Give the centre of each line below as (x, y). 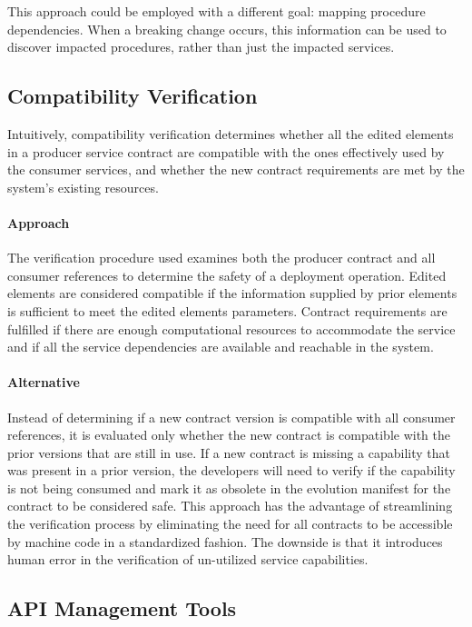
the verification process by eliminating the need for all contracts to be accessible (230, 524)
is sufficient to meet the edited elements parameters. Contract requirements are (227, 310)
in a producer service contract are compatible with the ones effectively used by (226, 151)
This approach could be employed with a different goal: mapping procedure (216, 11)
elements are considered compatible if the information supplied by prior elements (232, 293)
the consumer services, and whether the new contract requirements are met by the (236, 169)
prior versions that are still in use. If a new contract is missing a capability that (229, 452)
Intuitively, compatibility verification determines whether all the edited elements (231, 133)
